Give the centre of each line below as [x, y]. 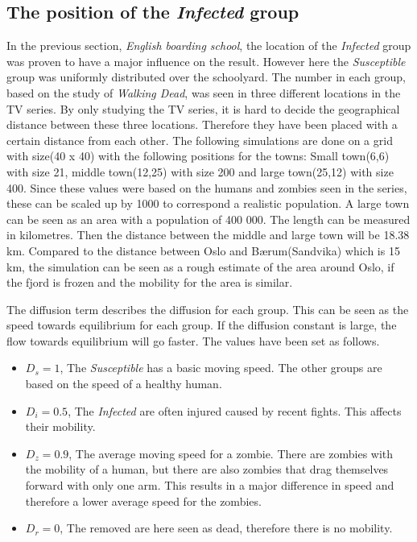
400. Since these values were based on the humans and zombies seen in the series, [207, 187]
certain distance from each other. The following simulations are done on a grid [200, 140]
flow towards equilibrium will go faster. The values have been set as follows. [193, 340]
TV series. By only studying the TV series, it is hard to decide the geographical [203, 108]
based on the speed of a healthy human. [124, 384]
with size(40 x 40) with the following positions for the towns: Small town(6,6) [198, 156]
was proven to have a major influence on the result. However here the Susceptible [206, 61]
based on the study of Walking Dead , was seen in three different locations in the [204, 92]
